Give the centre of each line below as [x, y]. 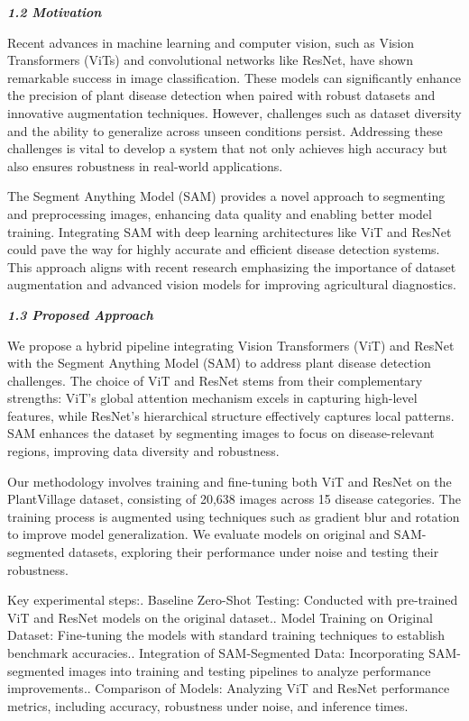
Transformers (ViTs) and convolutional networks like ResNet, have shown [210, 60]
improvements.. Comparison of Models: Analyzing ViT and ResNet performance [229, 688]
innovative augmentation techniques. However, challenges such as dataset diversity [234, 112]
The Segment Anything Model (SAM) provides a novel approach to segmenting [226, 196]
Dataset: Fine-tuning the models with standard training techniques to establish [226, 635]
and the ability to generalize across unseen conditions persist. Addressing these [225, 130]
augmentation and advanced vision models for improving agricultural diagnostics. [232, 284]
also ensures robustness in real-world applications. [145, 165]
